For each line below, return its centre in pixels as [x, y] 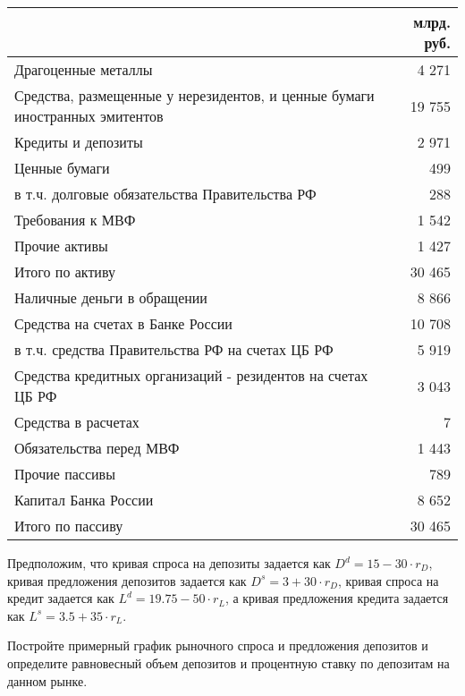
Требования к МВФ [75, 220]
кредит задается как [61, 598]
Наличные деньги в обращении [111, 297]
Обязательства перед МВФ [97, 448]
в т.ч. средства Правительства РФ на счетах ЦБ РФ [174, 349]
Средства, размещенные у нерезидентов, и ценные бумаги [194, 95]
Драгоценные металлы [84, 69]
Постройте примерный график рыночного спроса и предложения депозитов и [218, 645]
